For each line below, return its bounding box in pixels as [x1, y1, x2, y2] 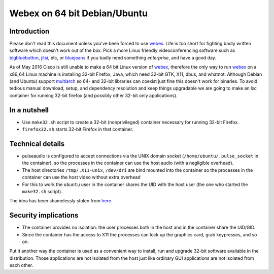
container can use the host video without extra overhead [22, 174, 141, 180]
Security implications [9, 211, 79, 220]
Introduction [9, 27, 50, 36]
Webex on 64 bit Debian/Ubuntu [9, 8, 148, 19]
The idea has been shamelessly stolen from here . [9, 198, 113, 204]
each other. [9, 262, 33, 268]
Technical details [9, 139, 65, 148]
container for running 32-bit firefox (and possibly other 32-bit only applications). [9, 92, 178, 99]
